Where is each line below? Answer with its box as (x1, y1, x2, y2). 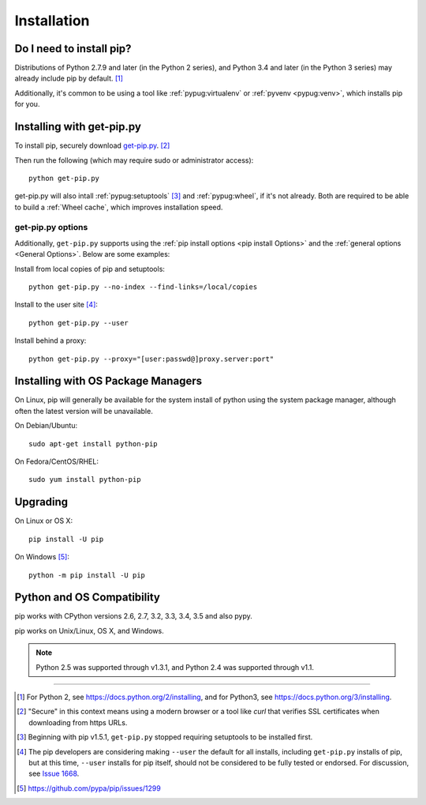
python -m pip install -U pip (28, 570, 146, 580)
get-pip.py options (14, 222, 88, 233)
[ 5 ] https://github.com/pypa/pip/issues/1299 (17, 783, 161, 793)
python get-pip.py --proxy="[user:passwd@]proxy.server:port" (28, 354, 275, 363)
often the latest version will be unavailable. (14, 406, 153, 416)
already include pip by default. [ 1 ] (14, 73, 124, 83)
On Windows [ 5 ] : (14, 552, 70, 562)
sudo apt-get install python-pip (28, 439, 158, 448)
